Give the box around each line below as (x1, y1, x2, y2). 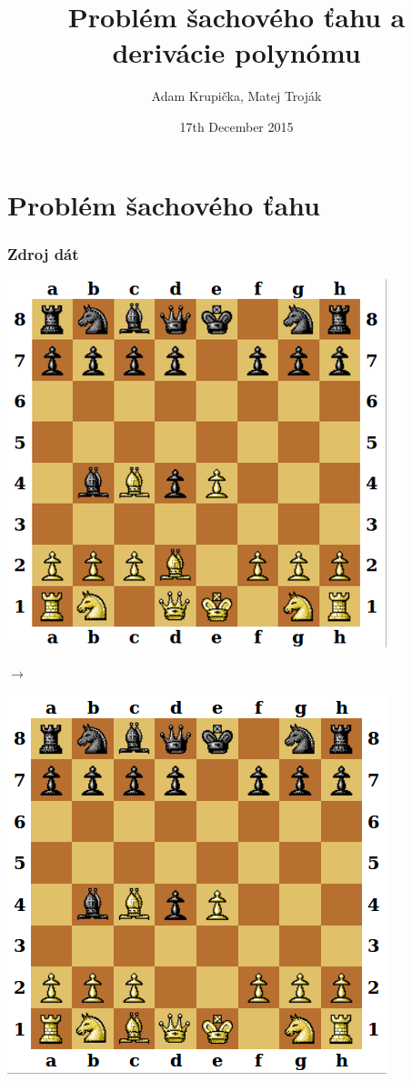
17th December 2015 (179, 116, 294, 135)
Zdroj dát (7, 242, 79, 265)
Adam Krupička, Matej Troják (151, 86, 322, 105)
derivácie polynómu (112, 34, 361, 71)
